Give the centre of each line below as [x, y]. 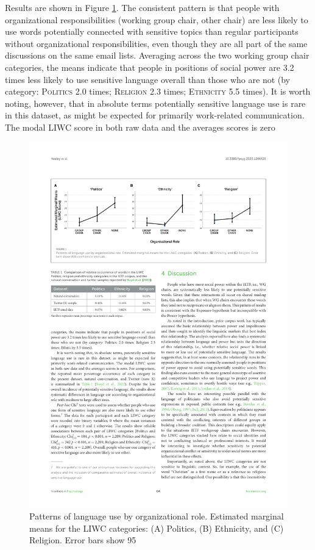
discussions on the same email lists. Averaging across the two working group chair [157, 55]
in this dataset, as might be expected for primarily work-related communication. [155, 115]
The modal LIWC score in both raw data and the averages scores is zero [140, 127]
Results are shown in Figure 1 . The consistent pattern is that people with [142, 7]
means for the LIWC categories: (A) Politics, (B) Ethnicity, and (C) [157, 528]
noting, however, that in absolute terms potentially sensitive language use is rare [155, 103]
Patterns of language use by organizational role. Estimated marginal [157, 516]
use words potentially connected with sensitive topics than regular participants [152, 31]
